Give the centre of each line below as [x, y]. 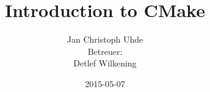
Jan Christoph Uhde [105, 39]
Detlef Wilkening [105, 63]
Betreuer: [105, 51]
